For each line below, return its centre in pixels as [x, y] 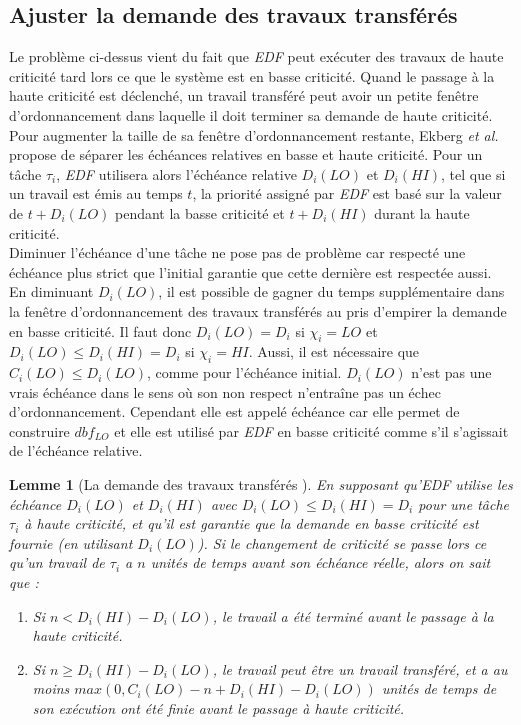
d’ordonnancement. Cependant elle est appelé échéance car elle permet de [234, 411]
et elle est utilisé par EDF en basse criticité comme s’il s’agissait [311, 430]
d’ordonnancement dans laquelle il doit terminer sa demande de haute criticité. [251, 114]
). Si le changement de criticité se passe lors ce [342, 542]
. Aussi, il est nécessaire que [334, 351]
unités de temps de [439, 688]
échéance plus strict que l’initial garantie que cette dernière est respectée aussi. [250, 271]
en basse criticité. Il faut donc [100, 330]
